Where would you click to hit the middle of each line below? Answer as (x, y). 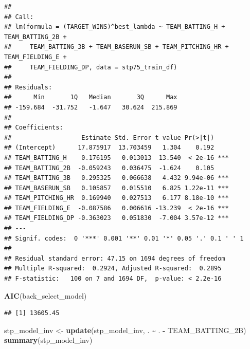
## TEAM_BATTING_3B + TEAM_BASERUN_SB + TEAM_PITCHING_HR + (117, 47)
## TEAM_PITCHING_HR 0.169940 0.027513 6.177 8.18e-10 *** (117, 198)
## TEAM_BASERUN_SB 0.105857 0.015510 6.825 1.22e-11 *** (117, 188)
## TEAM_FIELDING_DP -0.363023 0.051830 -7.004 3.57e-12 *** (117, 218)
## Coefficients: (34, 128)
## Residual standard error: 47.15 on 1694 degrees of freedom (115, 258)
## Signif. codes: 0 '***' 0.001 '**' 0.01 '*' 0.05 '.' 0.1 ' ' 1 (124, 238)
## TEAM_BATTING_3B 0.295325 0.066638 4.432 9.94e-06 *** (117, 178)
